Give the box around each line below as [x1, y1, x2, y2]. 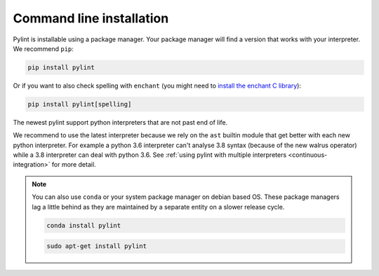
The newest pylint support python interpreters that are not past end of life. [13, 118, 228, 126]
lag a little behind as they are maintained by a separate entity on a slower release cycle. [32, 202, 285, 211]
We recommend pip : [13, 44, 74, 53]
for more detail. [51, 160, 96, 169]
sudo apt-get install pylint [46, 242, 147, 250]
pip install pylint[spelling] [27, 100, 132, 108]
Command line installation [13, 11, 169, 26]
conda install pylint [46, 221, 121, 229]
